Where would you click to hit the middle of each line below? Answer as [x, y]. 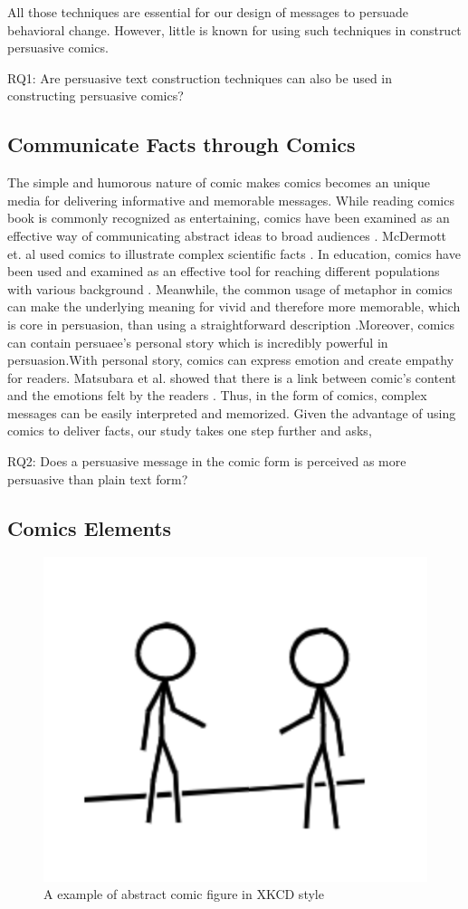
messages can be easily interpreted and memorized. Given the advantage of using [232, 412]
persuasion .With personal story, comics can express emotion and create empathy [231, 360]
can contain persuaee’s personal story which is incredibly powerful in [198, 342]
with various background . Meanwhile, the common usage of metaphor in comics [230, 288]
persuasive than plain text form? [98, 478]
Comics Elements [90, 527]
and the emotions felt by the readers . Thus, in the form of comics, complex [217, 395]
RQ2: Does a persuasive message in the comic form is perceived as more [207, 461]
